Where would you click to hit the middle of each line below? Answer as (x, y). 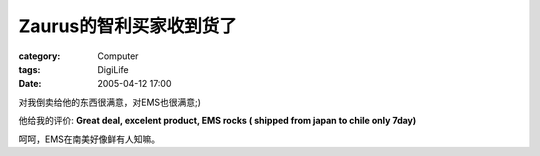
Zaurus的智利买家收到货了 (127, 26)
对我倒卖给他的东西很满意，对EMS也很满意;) (110, 102)
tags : (29, 69)
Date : (30, 84)
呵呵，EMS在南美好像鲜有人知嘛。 (89, 139)
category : (39, 56)
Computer (118, 56)
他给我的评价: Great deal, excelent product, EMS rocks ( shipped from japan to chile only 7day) (217, 121)
